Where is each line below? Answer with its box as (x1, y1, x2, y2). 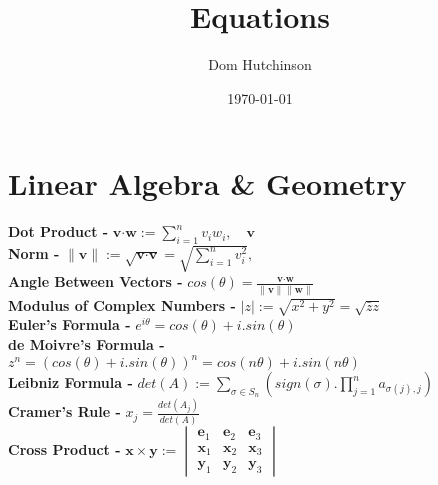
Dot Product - (8, 221, 109, 242)
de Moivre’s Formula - (8, 333, 165, 354)
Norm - (8, 243, 60, 264)
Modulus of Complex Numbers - (8, 294, 236, 315)
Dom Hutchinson (208, 54, 312, 75)
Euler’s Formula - (8, 314, 131, 335)
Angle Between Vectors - (8, 271, 183, 292)
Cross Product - (8, 438, 121, 459)
